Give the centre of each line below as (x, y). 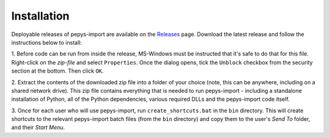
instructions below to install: (46, 42)
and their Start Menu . (38, 128)
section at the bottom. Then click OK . (57, 71)
